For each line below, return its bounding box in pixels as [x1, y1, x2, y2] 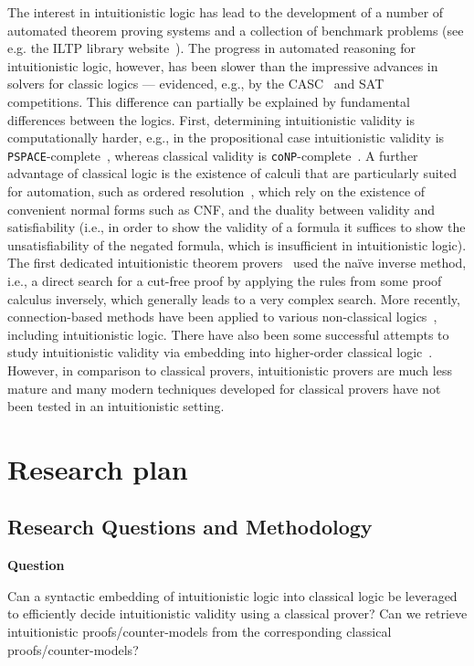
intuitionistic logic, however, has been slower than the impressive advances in [7, 56, 438, 75]
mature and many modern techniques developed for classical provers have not [7, 378, 441, 397]
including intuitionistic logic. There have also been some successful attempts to [7, 324, 449, 344]
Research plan [7, 449, 188, 487]
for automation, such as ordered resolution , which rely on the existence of [7, 182, 426, 200]
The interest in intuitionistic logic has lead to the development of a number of [7, 3, 444, 21]
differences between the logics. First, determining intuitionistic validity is [7, 110, 415, 129]
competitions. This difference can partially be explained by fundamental [7, 91, 410, 111]
